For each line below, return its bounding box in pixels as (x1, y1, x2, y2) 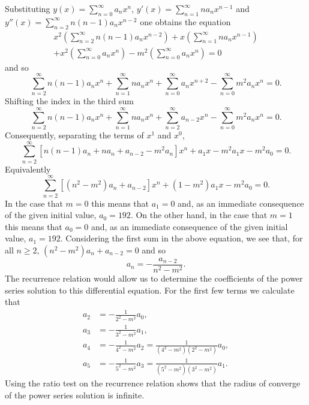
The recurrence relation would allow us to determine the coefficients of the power (5, 271, 303, 284)
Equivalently (5, 162, 51, 175)
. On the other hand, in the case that (130, 208, 268, 221)
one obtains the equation (140, 15, 231, 28)
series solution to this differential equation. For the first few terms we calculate (5, 283, 295, 296)
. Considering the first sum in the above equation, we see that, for (60, 232, 303, 244)
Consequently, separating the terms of (5, 129, 144, 141)
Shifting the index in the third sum (5, 95, 134, 107)
